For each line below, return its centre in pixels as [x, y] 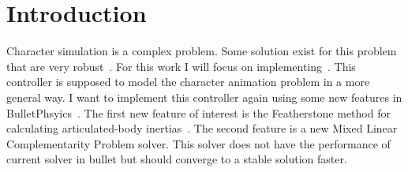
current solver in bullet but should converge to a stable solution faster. [177, 159]
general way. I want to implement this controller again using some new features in [204, 97]
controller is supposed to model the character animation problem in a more [188, 82]
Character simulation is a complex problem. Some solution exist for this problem [202, 51]
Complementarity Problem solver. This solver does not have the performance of [198, 143]
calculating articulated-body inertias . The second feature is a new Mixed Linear [202, 128]
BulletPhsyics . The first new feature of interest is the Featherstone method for [198, 112]
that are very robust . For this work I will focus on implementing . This [181, 66]
